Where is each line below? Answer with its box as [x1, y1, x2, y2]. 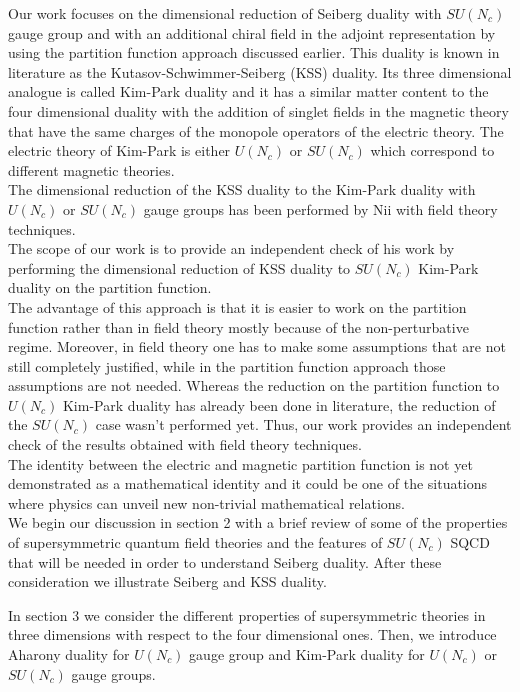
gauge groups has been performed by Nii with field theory [143, 198, 498, 219]
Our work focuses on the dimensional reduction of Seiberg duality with [8, 3, 442, 23]
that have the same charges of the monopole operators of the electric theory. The [8, 120, 504, 141]
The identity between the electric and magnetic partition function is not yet [8, 453, 473, 474]
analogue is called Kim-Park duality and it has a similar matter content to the [8, 81, 489, 102]
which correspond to [370, 140, 495, 161]
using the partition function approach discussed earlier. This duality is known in [8, 42, 500, 63]
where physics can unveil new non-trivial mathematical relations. [8, 492, 406, 513]
